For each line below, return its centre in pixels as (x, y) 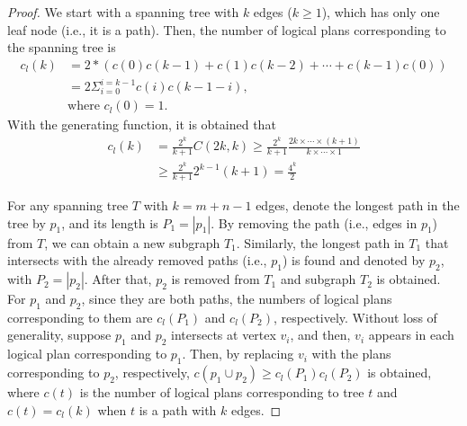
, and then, (320, 335)
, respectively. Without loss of (355, 317)
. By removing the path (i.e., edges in (314, 222)
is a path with (178, 409)
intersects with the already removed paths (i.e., (137, 260)
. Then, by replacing (238, 354)
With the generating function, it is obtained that (142, 124)
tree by (27, 222)
